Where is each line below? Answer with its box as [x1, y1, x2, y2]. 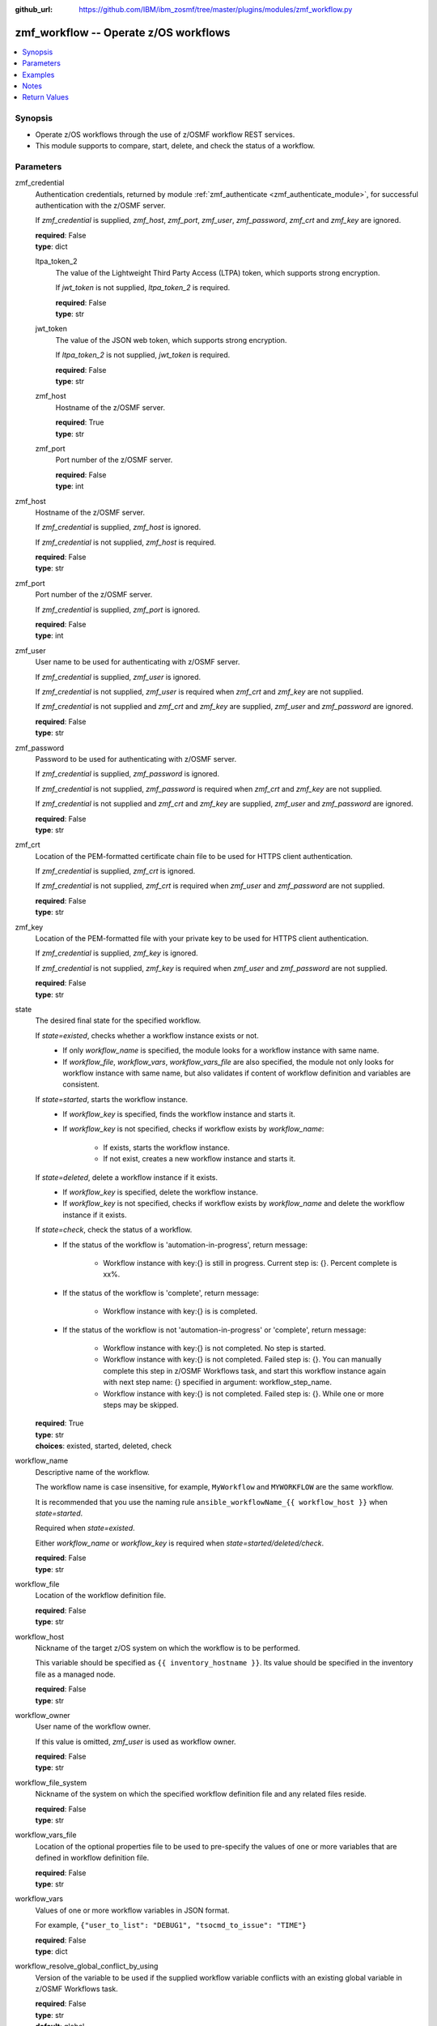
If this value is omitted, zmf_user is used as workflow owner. [35, 1737, 236, 1746]
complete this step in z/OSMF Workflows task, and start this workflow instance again [103, 1366, 386, 1375]
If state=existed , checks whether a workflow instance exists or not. [35, 1030, 259, 1041]
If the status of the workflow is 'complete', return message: [62, 1288, 259, 1297]
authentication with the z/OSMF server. [35, 200, 166, 210]
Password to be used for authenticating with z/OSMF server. [35, 754, 237, 763]
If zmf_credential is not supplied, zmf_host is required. [35, 537, 216, 547]
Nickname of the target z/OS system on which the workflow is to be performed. [35, 1643, 301, 1652]
